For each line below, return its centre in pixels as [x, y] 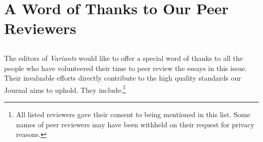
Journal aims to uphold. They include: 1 [65, 89]
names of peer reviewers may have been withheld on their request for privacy [135, 124]
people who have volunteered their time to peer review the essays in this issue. [126, 68]
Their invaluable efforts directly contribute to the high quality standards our [123, 78]
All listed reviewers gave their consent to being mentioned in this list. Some [133, 114]
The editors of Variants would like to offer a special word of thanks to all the [124, 58]
